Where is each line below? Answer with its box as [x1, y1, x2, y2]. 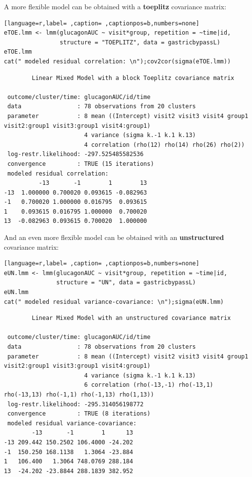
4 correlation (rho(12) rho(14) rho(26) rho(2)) [84, 141, 245, 148]
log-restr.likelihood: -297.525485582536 [7, 151, 144, 158]
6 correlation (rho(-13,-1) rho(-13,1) [84, 381, 213, 389]
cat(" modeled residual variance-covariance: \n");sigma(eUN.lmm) [4, 298, 224, 305]
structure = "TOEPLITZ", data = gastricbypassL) [59, 39, 220, 46]
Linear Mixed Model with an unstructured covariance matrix [32, 315, 231, 322]
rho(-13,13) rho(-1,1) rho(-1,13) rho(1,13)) [4, 391, 154, 398]
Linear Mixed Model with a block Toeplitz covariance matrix [32, 74, 234, 81]
